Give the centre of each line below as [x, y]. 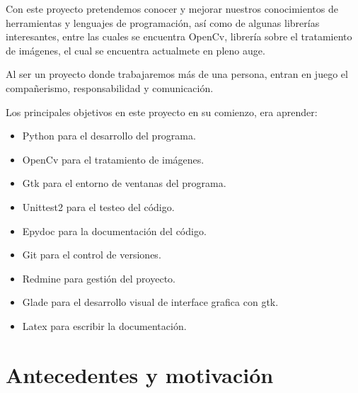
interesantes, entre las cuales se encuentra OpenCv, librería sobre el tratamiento [179, 36]
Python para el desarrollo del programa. [109, 136]
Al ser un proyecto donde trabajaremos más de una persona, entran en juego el [177, 74]
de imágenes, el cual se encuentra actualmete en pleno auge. [135, 50]
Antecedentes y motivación [140, 374]
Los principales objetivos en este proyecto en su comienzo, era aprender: [162, 112]
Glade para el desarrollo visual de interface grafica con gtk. [150, 302]
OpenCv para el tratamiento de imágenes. [113, 159]
